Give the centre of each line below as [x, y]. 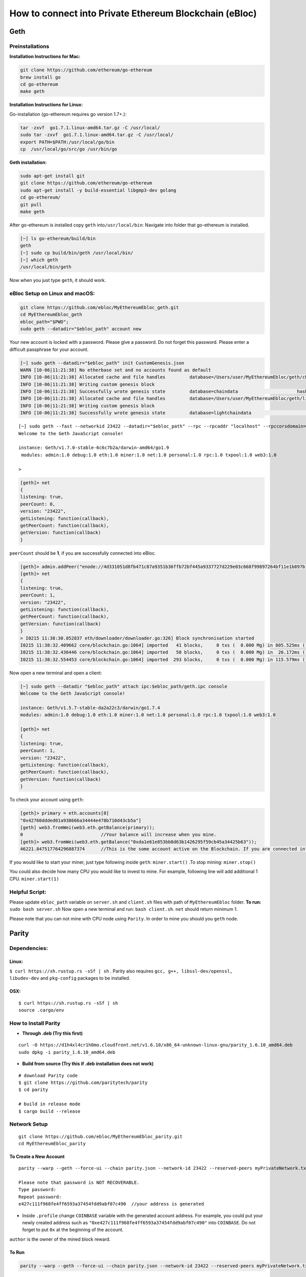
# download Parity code [48, 1075]
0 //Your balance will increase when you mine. [118, 835]
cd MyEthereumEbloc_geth [51, 315]
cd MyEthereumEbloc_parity [52, 1143]
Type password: [37, 1190]
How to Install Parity [35, 1023]
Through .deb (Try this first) [53, 1033]
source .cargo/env [42, 1010]
